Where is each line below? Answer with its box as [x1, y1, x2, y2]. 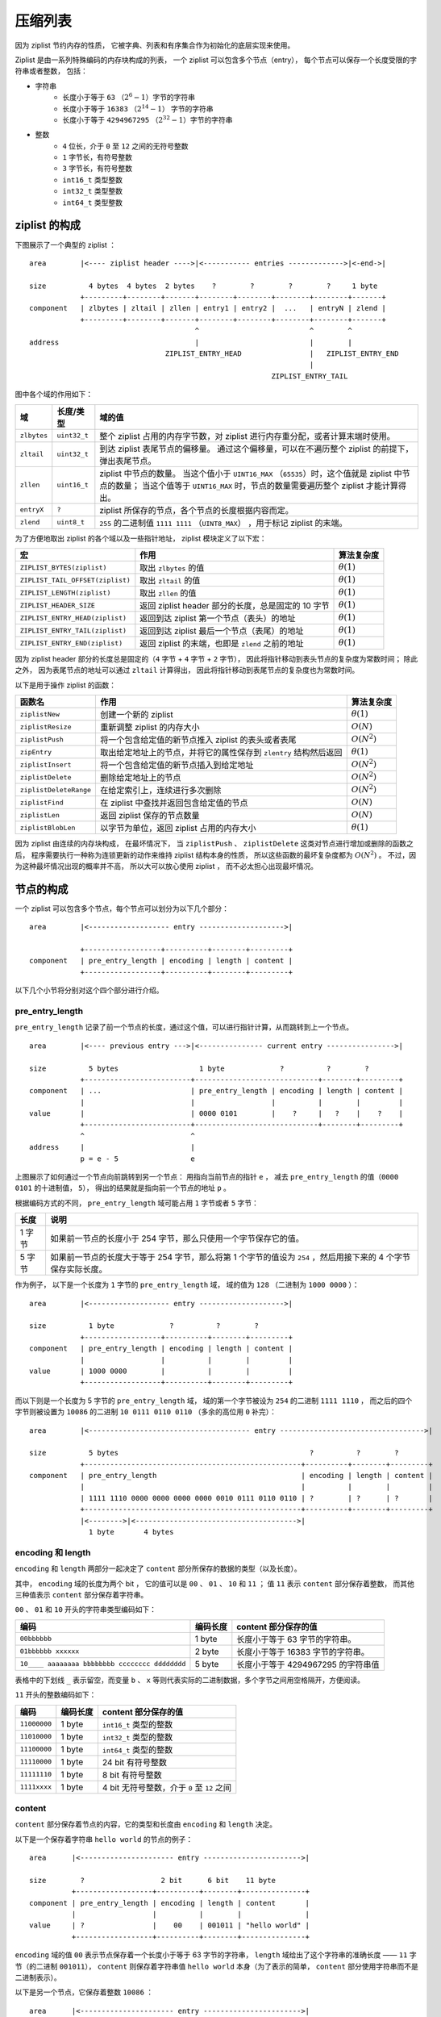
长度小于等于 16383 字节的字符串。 [236, 1646, 370, 1657]
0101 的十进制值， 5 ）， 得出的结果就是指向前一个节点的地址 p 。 [15, 1183, 231, 1193]
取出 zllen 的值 [139, 587, 197, 599]
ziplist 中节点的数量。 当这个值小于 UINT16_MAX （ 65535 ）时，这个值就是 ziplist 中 [99, 468, 402, 479]
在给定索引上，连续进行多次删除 [100, 785, 222, 796]
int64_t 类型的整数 [102, 1743, 173, 1755]
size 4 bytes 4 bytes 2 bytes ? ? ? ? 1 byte [29, 281, 378, 290]
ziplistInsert [19, 760, 72, 769]
